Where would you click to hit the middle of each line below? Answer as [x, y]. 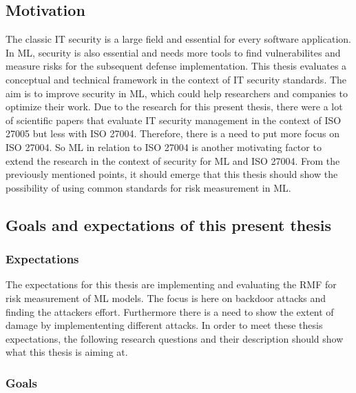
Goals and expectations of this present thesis [169, 224]
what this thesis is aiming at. [67, 352]
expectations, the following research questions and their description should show [175, 338]
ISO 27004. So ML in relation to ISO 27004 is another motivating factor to [164, 147]
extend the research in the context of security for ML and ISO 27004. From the [173, 160]
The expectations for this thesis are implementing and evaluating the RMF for [171, 284]
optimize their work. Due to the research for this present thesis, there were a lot [174, 107]
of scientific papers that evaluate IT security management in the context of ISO [174, 120]
